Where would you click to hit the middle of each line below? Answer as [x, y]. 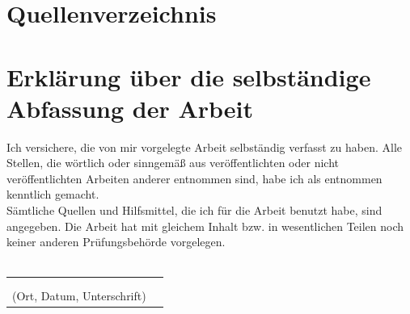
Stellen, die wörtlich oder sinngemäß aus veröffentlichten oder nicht [173, 163]
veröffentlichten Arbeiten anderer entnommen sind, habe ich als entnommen [194, 178]
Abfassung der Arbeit [130, 108]
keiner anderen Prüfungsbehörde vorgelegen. [116, 242]
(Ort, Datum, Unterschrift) [79, 295]
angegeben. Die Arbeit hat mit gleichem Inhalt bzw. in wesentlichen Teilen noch [205, 226]
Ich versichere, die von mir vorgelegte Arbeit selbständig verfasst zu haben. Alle [205, 147]
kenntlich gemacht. [53, 194]
